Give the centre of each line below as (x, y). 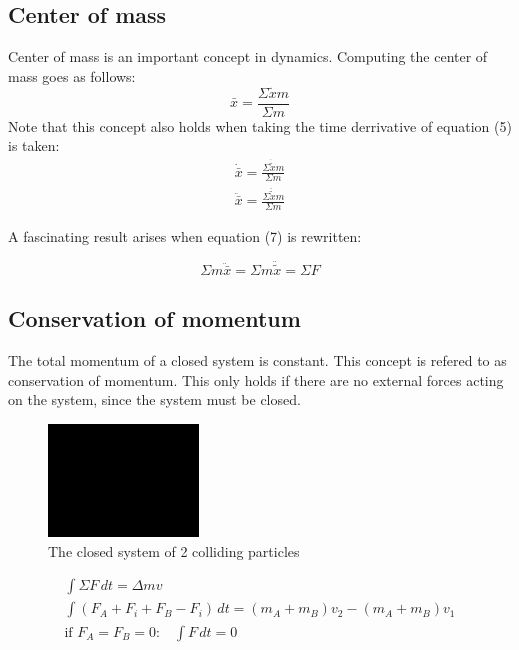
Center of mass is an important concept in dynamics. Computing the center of (248, 56)
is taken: (34, 145)
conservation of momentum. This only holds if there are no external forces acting (256, 379)
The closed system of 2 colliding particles (174, 550)
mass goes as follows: (72, 75)
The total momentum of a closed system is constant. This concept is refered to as (257, 360)
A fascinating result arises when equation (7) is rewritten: (185, 235)
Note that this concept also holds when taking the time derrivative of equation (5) (260, 125)
